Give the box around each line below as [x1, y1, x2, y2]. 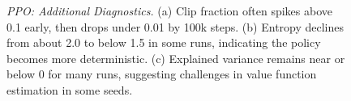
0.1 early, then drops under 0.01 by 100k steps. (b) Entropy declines [6, 18, 345, 35]
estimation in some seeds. [6, 81, 133, 98]
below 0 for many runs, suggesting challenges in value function [6, 65, 317, 82]
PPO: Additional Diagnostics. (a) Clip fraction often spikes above [6, 2, 332, 19]
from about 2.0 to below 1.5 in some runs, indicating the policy [6, 34, 321, 51]
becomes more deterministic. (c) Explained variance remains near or [6, 49, 345, 66]
